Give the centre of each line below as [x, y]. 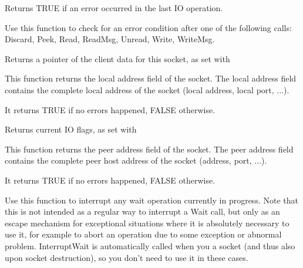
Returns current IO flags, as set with [71, 129]
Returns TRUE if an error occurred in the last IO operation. [114, 8]
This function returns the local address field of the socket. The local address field [151, 78]
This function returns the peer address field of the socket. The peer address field [149, 149]
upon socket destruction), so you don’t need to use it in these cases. [127, 257]
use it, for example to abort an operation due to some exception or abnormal [143, 234]
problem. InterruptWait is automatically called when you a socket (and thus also [150, 245]
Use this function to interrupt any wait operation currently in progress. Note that [151, 200]
